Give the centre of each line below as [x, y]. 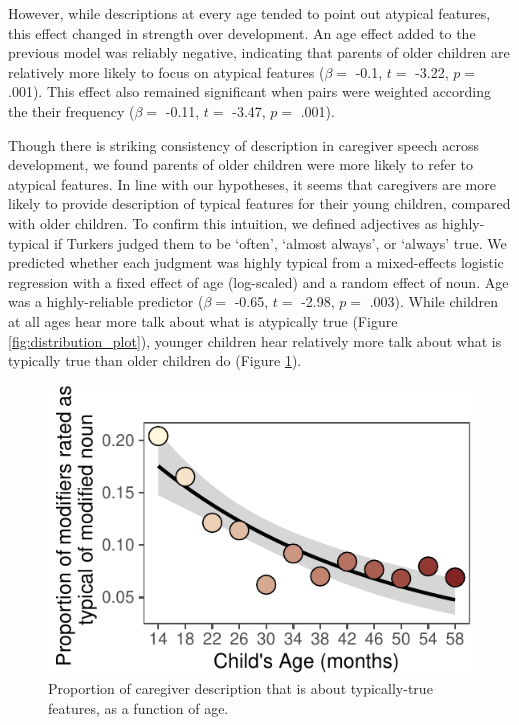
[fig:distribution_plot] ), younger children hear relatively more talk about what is [255, 340]
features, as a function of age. [138, 707]
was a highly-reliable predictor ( [106, 301]
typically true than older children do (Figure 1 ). [155, 360]
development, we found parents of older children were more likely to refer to [241, 164]
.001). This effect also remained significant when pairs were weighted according [250, 91]
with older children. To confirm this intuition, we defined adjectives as [223, 222]
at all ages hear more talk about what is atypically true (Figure [203, 320]
